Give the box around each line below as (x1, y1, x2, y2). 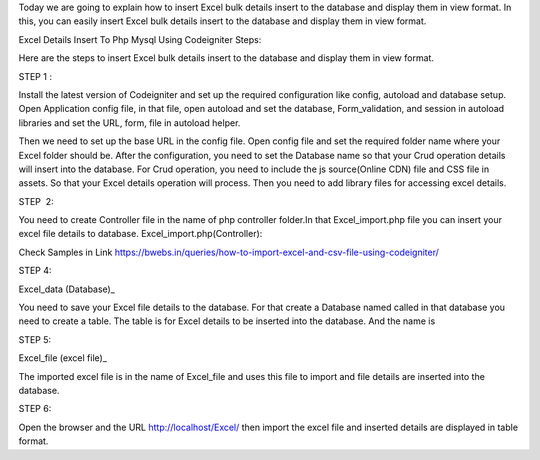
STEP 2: (18, 195, 54, 207)
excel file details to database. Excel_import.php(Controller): (18, 228, 263, 240)
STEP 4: (18, 265, 52, 277)
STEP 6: (18, 403, 52, 415)
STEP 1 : (18, 70, 52, 82)
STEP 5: (18, 333, 52, 345)
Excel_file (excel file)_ (18, 352, 107, 364)
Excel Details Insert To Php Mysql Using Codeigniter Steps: (18, 33, 262, 45)
